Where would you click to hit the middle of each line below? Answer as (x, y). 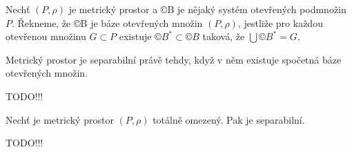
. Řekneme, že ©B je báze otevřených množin (107, 22)
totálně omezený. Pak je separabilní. (229, 119)
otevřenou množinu (46, 36)
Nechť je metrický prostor (60, 119)
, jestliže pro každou (280, 22)
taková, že (224, 36)
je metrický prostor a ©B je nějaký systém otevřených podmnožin (207, 9)
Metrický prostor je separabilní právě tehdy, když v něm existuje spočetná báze (174, 59)
